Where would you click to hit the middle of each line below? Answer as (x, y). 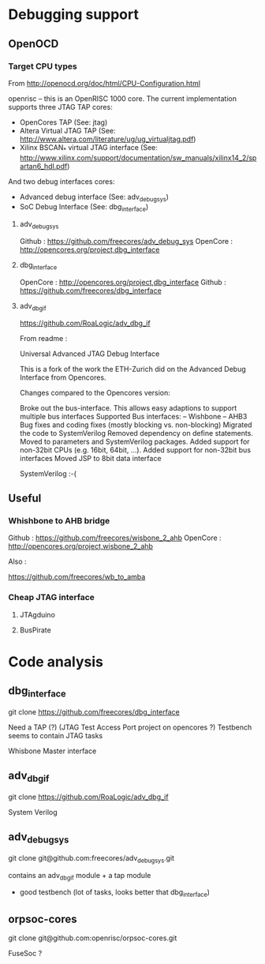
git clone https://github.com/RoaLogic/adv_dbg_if (88, 797)
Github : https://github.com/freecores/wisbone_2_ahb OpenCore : (115, 538)
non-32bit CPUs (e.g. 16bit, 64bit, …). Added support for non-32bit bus (135, 450)
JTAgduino (37, 614)
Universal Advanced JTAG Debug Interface (90, 354)
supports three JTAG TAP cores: (60, 107)
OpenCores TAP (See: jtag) (63, 122)
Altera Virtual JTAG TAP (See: (67, 130)
